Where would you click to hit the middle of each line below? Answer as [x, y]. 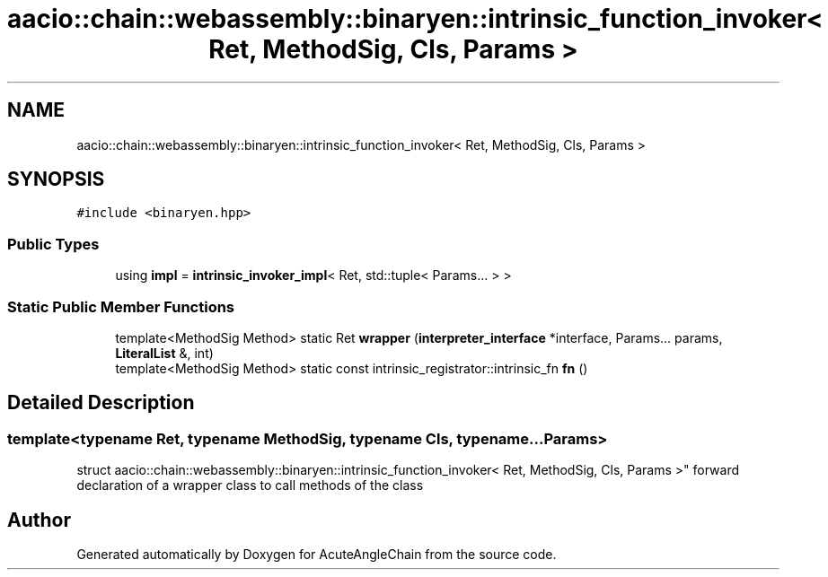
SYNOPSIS [56, 179]
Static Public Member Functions [121, 306]
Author [39, 520]
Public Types [53, 244]
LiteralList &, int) [164, 353]
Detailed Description [101, 403]
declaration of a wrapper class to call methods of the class [250, 485]
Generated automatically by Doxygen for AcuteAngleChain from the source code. [317, 554]
